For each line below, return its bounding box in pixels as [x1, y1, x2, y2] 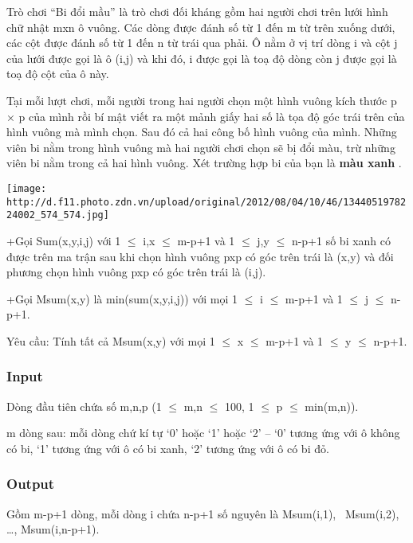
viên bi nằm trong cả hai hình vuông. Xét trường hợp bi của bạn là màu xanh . [6, 154, 402, 171]
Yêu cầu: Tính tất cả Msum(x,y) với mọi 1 [6, 332, 215, 349]
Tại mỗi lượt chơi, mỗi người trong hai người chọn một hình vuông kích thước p [6, 92, 397, 108]
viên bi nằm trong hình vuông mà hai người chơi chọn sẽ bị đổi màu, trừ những [6, 139, 395, 155]
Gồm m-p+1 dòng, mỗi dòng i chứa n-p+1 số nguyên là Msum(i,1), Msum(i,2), [6, 505, 399, 522]
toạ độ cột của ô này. [6, 65, 109, 82]
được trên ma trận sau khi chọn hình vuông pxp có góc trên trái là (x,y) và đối [6, 248, 394, 264]
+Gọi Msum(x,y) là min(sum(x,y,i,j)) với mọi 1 [6, 290, 238, 307]
